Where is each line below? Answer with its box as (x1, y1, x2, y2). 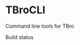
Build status (5, 33, 34, 40)
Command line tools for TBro (5, 22, 74, 29)
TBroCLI (5, 3, 46, 17)
